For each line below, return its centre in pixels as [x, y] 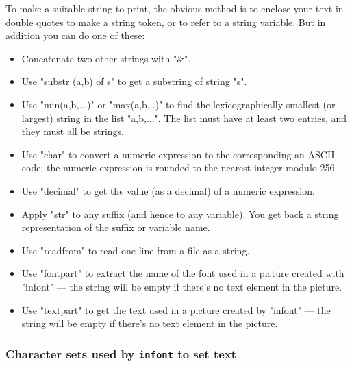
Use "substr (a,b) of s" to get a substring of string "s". [134, 81]
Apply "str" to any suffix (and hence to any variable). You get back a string [180, 213]
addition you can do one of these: [75, 35]
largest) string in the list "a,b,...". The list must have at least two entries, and [184, 118]
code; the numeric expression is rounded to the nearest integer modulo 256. [179, 168]
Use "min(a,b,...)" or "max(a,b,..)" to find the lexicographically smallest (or [178, 104]
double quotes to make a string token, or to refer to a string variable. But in [166, 22]
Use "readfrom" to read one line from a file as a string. [136, 250]
